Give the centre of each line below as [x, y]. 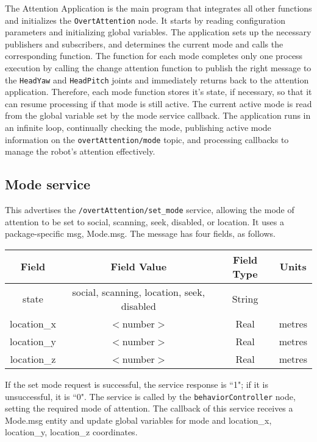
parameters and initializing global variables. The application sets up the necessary [158, 32]
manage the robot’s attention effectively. [80, 151]
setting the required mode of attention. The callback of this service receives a [149, 408]
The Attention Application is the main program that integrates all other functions [158, 8]
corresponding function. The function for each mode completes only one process [154, 56]
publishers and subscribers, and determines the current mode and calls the [144, 44]
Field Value [139, 267]
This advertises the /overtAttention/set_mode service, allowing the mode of [150, 210]
